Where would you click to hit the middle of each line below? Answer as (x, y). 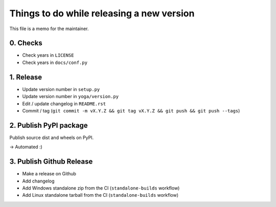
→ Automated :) (26, 147)
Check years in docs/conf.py (55, 62)
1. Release (26, 77)
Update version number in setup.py (61, 89)
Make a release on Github (49, 174)
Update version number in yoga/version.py (71, 97)
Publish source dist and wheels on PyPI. (52, 137)
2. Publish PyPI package (49, 125)
